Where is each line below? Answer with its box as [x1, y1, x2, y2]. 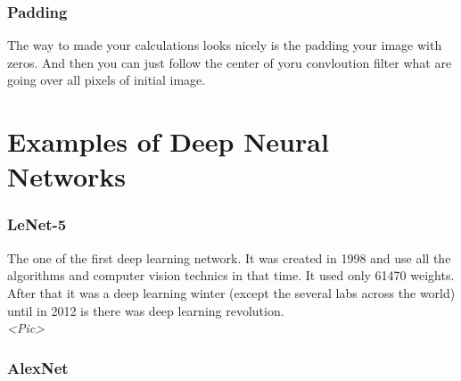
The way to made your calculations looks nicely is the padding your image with [7, 36, 442, 54]
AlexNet [7, 356, 69, 378]
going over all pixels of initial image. [7, 70, 206, 89]
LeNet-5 [7, 213, 67, 236]
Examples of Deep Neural [7, 123, 329, 160]
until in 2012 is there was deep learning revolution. [7, 301, 284, 319]
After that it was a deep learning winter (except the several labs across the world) [7, 283, 456, 302]
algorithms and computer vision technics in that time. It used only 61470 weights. [7, 266, 455, 285]
